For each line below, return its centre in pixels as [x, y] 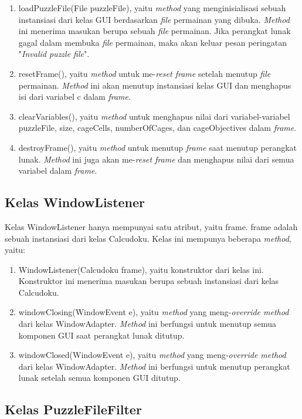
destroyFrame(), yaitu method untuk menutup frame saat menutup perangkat [158, 147]
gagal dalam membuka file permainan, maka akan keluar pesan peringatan [152, 42]
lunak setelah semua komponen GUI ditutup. [99, 378]
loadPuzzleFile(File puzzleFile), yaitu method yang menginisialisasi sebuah [152, 8]
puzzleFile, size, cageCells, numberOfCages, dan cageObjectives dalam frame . [157, 128]
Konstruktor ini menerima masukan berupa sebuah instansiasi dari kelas [149, 281]
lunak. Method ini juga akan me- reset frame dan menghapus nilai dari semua [156, 159]
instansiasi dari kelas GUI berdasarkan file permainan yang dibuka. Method [154, 19]
